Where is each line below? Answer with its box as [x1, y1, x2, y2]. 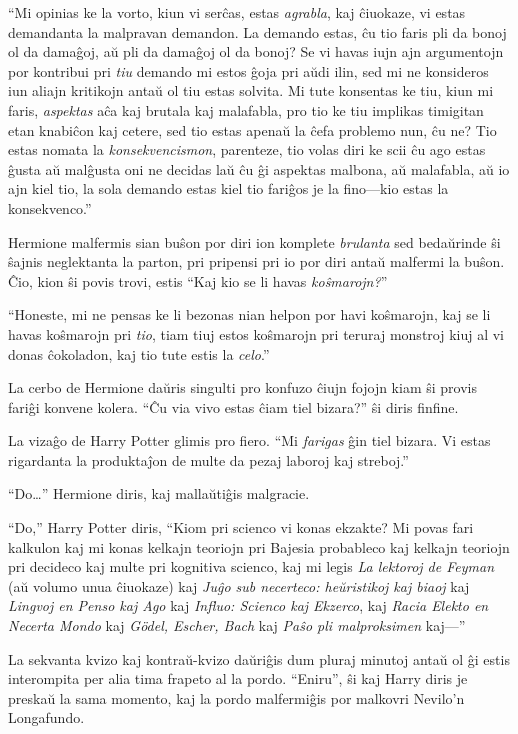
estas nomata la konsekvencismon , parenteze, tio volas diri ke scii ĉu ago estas [8, 139, 486, 160]
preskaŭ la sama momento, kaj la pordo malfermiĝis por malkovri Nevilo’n [8, 687, 465, 708]
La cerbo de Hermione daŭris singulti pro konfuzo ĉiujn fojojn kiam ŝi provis [8, 377, 477, 398]
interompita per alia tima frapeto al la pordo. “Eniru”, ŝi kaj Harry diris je [8, 668, 468, 689]
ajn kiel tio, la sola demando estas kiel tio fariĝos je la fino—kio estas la [8, 178, 449, 199]
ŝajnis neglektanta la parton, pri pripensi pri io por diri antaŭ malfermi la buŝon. [8, 251, 505, 272]
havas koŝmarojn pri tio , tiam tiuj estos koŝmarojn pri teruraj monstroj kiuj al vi [8, 323, 505, 344]
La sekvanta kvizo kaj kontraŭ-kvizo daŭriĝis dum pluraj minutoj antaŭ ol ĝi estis [8, 648, 510, 669]
